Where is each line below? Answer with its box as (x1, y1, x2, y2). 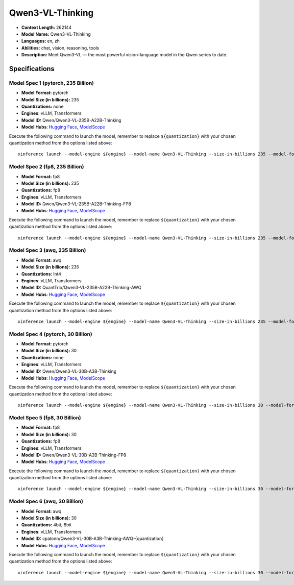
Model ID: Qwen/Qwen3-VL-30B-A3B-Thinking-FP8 (21, 452, 127, 458)
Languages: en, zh (21, 38, 60, 44)
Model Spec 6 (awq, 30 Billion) (9, 498, 83, 505)
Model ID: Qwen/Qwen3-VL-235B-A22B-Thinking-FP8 (21, 201, 132, 207)
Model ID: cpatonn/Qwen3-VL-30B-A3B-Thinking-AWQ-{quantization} (21, 536, 164, 541)
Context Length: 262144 (21, 24, 72, 30)
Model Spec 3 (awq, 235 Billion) (9, 247, 86, 254)
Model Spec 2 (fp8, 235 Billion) (9, 163, 84, 170)
